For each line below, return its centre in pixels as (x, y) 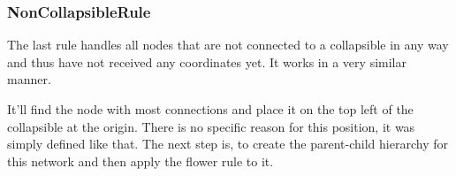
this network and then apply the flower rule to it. (141, 161)
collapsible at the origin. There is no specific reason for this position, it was (211, 126)
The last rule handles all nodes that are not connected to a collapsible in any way (228, 45)
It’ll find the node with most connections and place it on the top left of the (210, 109)
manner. (29, 79)
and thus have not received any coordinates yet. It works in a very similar (207, 61)
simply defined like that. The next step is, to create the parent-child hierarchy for (228, 144)
